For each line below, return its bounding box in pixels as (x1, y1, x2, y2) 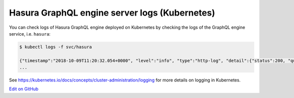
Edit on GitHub (9, 86, 39, 92)
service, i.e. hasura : (9, 31, 51, 37)
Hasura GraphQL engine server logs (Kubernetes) (9, 7, 215, 18)
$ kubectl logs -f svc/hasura (19, 44, 92, 50)
